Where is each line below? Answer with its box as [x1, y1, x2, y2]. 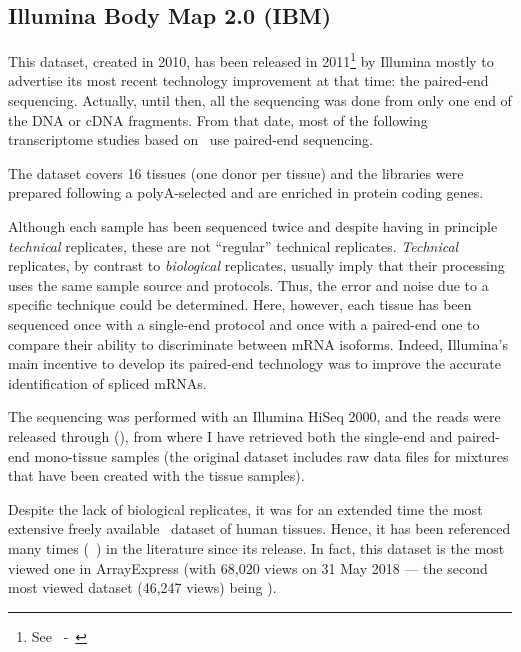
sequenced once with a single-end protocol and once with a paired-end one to [8, 313, 480, 334]
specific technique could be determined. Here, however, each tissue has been [8, 294, 472, 315]
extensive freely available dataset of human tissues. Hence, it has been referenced [8, 518, 511, 539]
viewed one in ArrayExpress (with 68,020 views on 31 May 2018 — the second [8, 557, 488, 578]
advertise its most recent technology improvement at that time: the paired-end [8, 70, 489, 91]
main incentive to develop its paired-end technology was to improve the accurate [8, 353, 501, 374]
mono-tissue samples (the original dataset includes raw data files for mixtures [34, 445, 509, 466]
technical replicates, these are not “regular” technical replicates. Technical [8, 235, 459, 256]
